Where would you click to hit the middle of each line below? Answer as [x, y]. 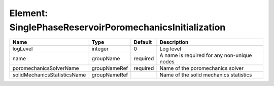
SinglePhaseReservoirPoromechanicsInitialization [117, 27]
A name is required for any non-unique [206, 55]
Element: [29, 13]
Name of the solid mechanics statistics [206, 75]
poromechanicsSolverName [46, 68]
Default [143, 42]
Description [174, 42]
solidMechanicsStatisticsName [49, 75]
